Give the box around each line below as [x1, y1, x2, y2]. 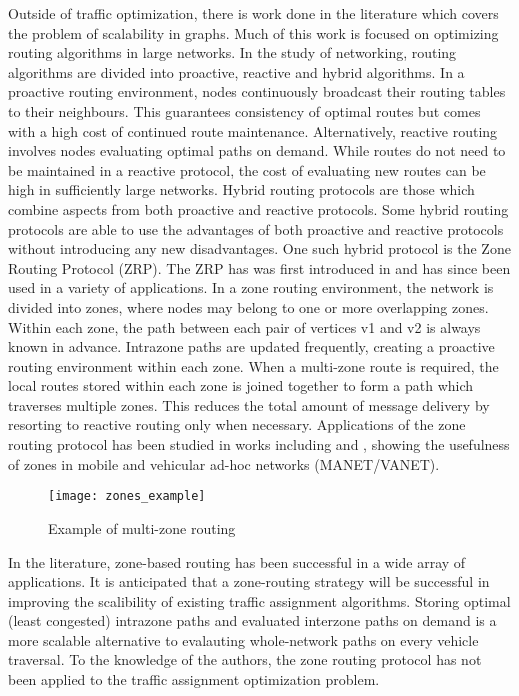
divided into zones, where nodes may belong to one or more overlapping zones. [8, 296, 489, 317]
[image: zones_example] [48, 489, 206, 504]
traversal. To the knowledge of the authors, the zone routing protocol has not [8, 649, 482, 670]
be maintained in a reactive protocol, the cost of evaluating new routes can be [8, 159, 486, 180]
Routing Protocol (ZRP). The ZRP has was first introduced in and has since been [8, 257, 511, 278]
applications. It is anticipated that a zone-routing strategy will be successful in [8, 571, 490, 592]
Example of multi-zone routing [48, 517, 236, 538]
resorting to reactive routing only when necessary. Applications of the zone [8, 414, 466, 435]
